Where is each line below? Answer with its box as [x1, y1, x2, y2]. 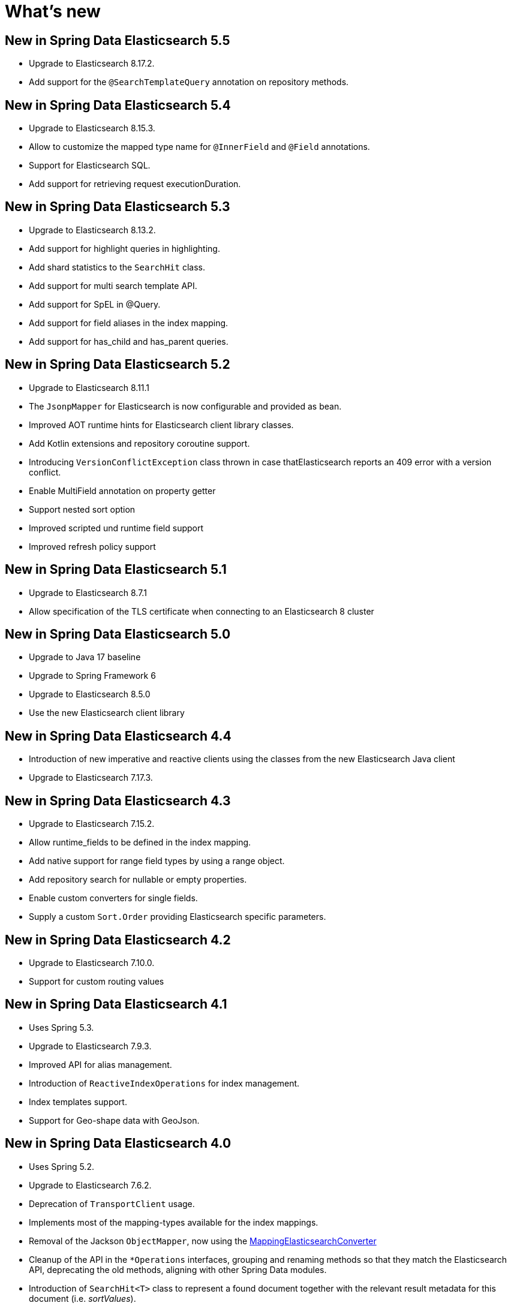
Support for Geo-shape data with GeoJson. [29, 1115, 200, 1126]
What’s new [5, 1, 101, 22]
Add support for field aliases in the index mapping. [29, 317, 229, 328]
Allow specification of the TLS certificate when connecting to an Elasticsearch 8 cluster [29, 606, 374, 616]
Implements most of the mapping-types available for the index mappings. [29, 1217, 318, 1227]
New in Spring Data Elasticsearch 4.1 [5, 997, 227, 1012]
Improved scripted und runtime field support [29, 522, 204, 533]
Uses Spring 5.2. [29, 1161, 94, 1172]
